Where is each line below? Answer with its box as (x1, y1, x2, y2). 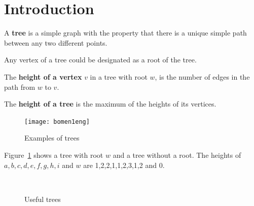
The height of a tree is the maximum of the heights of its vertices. (4, 98, 216, 109)
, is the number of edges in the (155, 71, 250, 82)
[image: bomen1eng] (24, 118, 90, 125)
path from (4, 81, 35, 92)
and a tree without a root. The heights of (113, 149, 241, 160)
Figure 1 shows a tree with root (4, 149, 103, 160)
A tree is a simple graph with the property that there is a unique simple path (4, 27, 247, 38)
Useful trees (24, 193, 61, 204)
